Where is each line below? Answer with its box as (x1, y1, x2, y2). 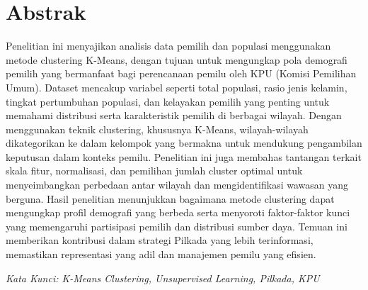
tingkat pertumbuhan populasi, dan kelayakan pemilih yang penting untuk (6, 94, 330, 108)
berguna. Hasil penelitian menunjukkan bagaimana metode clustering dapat (6, 191, 335, 206)
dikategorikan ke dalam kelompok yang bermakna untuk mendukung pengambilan (6, 135, 362, 150)
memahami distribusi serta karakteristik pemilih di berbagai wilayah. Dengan (6, 108, 342, 123)
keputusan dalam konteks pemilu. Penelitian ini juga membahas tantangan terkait (6, 149, 362, 164)
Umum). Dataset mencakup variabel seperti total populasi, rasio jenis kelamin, (6, 79, 347, 94)
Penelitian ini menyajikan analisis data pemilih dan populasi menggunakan (6, 38, 331, 53)
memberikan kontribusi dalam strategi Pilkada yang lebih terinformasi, (6, 233, 314, 247)
